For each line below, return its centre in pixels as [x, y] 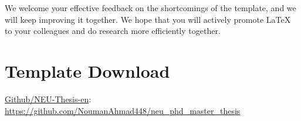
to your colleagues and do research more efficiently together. [113, 31]
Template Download [87, 70]
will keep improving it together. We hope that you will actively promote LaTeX [148, 19]
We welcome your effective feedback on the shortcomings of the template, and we [150, 8]
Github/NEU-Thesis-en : [48, 98]
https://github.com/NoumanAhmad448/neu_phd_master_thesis [123, 110]
